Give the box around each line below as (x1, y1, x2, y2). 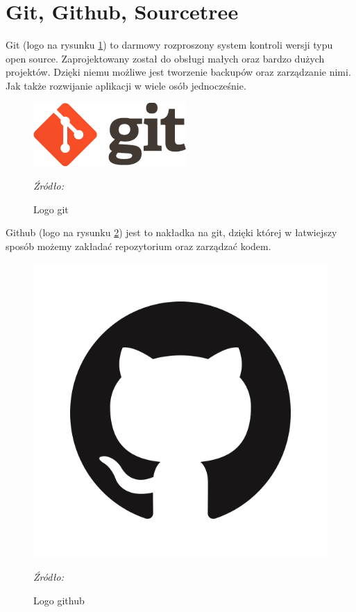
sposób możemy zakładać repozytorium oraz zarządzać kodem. (6, 238, 271, 253)
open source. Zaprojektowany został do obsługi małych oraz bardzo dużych (6, 51, 325, 65)
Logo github (33, 593, 85, 607)
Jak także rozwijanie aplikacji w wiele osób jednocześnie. (6, 78, 246, 92)
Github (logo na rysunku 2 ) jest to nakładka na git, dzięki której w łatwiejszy (6, 225, 337, 240)
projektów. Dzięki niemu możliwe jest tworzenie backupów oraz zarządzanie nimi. (6, 65, 351, 79)
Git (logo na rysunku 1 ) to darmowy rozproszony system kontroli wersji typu (6, 38, 333, 52)
